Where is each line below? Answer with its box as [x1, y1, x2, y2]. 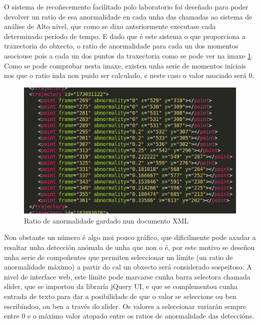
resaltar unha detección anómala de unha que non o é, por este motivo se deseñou [4, 242, 255, 252]
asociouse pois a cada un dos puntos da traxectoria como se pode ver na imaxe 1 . [4, 50, 253, 60]
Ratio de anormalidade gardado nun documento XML [24, 215, 189, 225]
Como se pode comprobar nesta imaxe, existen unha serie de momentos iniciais [4, 60, 246, 70]
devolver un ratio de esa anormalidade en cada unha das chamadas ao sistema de [4, 11, 252, 21]
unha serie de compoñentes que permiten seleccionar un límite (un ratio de [4, 251, 233, 262]
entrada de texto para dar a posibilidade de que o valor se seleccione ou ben [4, 290, 236, 301]
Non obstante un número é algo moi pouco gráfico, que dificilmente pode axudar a [4, 232, 256, 242]
